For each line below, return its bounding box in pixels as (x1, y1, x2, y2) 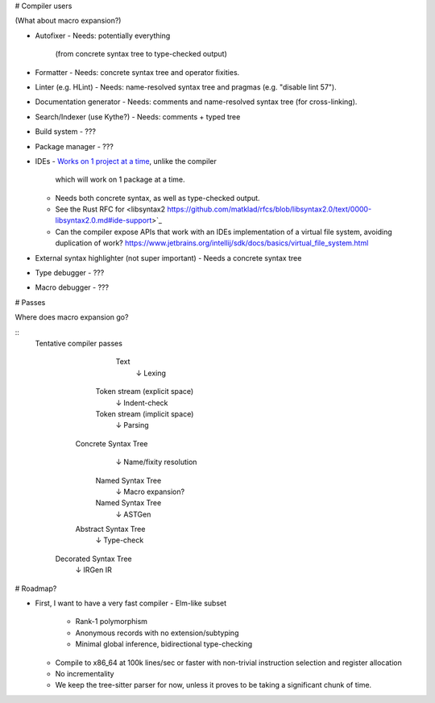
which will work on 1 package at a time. (55, 174, 185, 185)
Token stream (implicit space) (95, 408, 194, 419)
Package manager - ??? (35, 141, 114, 151)
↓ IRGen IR (75, 565, 112, 575)
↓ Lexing (135, 368, 167, 378)
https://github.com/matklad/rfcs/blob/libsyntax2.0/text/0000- (166, 204, 372, 214)
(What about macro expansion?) (14, 16, 122, 26)
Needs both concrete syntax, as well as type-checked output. (55, 193, 261, 203)
